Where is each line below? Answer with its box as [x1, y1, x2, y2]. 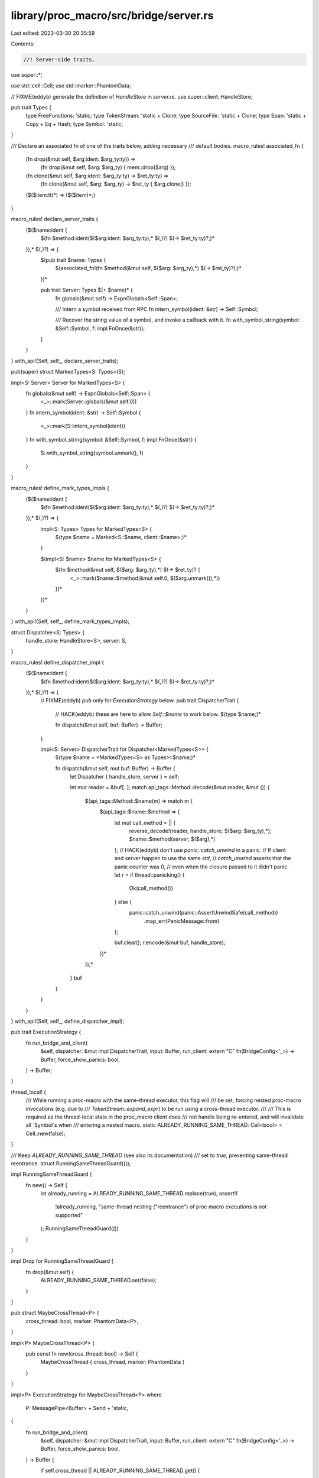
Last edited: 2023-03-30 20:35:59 [11, 30, 95, 37]
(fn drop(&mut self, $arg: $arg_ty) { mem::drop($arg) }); [40, 164, 176, 171]
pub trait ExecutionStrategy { [11, 1029, 82, 1036]
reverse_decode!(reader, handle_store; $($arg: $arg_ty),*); [129, 828, 272, 835]
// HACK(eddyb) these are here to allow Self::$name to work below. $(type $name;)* [55, 710, 261, 718]
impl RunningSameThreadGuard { [11, 1171, 92, 1178]
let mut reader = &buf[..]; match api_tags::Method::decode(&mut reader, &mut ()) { [70, 784, 270, 791]
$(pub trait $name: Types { [40, 256, 106, 263]
